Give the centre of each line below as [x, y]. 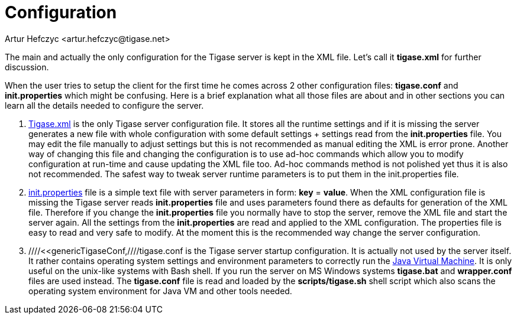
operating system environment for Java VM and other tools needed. [160, 291]
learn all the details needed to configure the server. [104, 105]
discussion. [27, 67]
